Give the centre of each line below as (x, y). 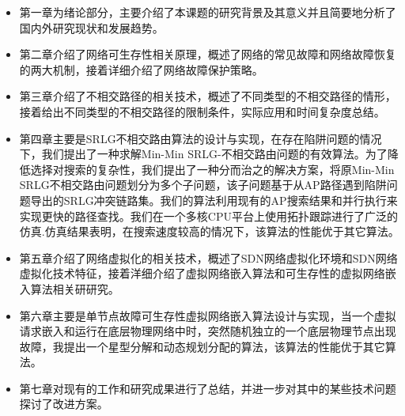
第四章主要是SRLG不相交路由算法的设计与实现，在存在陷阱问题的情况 (201, 138)
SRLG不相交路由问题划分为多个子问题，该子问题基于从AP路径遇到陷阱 (203, 185)
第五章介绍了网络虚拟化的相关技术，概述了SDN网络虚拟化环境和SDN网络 (208, 257)
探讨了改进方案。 (64, 404)
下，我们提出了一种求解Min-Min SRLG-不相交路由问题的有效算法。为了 (203, 154)
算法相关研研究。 (75, 288)
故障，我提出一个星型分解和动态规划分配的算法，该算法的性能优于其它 (202, 346)
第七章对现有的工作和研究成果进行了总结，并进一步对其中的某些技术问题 (208, 388)
